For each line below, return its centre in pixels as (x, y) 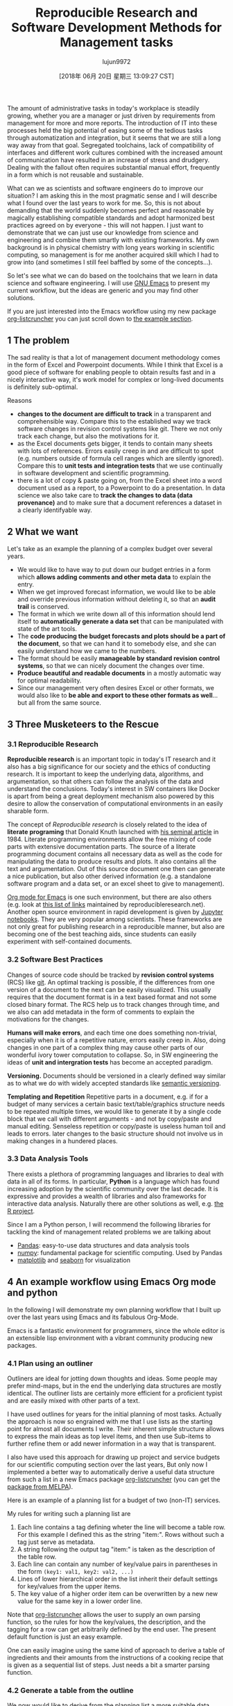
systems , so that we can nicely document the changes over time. (111, 665)
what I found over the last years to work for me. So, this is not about (104, 202)
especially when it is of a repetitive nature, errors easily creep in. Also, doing (116, 1040)
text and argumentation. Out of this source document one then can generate (116, 869)
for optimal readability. (49, 680)
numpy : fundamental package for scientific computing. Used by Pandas (120, 1252)
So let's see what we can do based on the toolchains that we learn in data (113, 276)
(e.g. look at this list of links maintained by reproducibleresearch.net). (106, 904)
